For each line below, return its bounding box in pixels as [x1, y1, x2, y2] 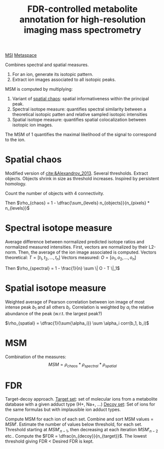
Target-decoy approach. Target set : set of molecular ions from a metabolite [5, 396, 158, 402]
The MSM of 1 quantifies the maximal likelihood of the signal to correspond [5, 132, 157, 138]
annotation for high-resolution [19, 14, 146, 25]
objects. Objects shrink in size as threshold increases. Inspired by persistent [5, 176, 160, 182]
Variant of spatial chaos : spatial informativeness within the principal [12, 96, 149, 102]
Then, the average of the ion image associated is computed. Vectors [18, 249, 157, 255]
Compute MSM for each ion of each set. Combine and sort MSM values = [5, 416, 154, 422]
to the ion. [5, 137, 26, 143]
